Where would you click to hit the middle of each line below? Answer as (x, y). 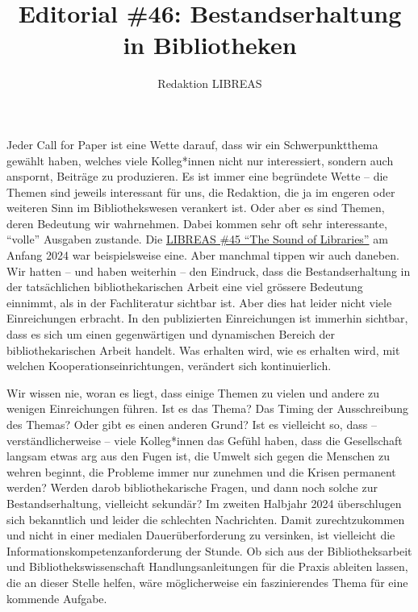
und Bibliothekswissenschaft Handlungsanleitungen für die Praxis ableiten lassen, (207, 566)
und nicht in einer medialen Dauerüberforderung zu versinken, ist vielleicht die (201, 535)
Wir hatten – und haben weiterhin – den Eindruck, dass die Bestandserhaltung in (209, 271)
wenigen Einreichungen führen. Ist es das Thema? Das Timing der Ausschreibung (207, 408)
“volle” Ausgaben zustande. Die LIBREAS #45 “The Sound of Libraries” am (197, 239)
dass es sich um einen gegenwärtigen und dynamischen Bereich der (171, 334)
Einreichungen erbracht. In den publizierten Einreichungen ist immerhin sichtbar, (207, 318)
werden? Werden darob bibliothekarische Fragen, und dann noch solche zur (192, 487)
